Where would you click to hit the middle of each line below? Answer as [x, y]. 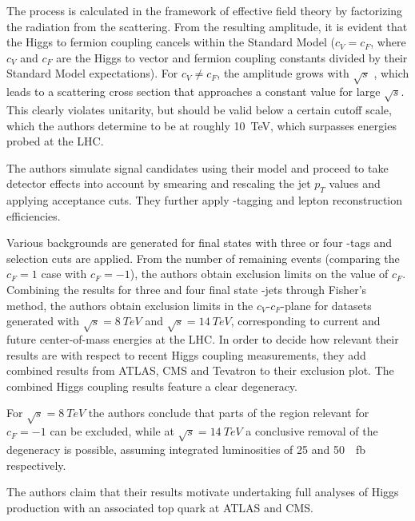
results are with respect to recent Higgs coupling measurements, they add [186, 354]
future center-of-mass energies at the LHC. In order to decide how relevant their [203, 339]
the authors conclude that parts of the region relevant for [229, 413]
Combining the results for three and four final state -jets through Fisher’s [187, 290]
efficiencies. [34, 215]
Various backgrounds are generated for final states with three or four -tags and [200, 243]
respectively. [36, 465]
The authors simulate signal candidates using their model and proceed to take [198, 167]
